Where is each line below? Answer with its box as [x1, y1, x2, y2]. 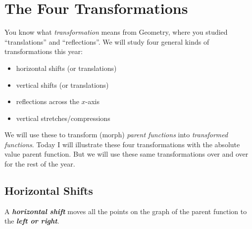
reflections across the [16, 96, 79, 107]
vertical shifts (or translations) [16, 79, 109, 90]
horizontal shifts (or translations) [16, 62, 117, 73]
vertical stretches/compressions [16, 113, 110, 123]
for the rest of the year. [4, 159, 75, 169]
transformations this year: [4, 46, 83, 57]
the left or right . [4, 216, 59, 226]
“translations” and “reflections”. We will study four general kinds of [4, 36, 209, 47]
